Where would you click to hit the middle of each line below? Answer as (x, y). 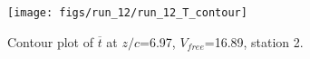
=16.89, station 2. (254, 41)
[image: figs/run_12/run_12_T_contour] (127, 13)
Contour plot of (50, 41)
